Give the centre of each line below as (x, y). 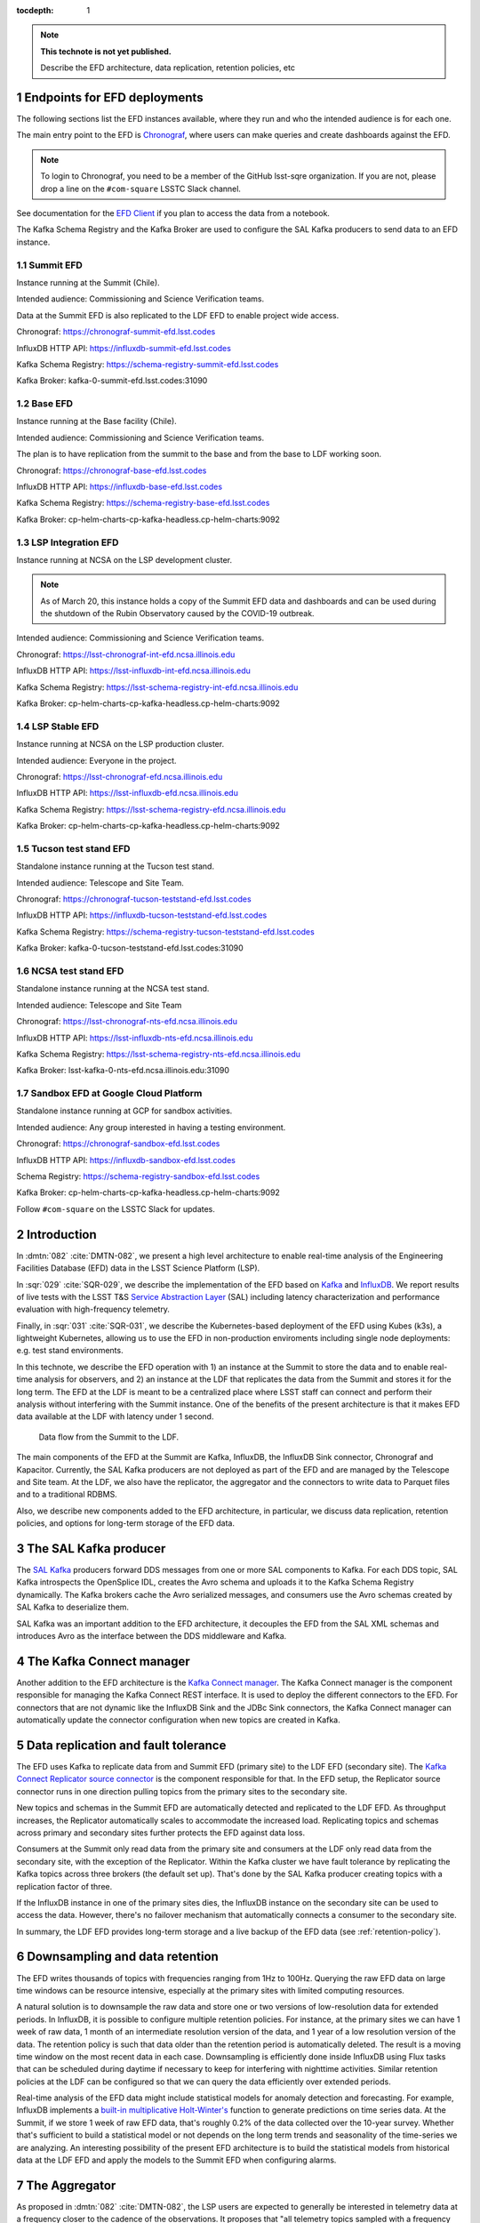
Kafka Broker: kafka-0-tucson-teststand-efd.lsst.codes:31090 (130, 948)
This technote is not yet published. (106, 51)
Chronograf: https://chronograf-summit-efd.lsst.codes (116, 332)
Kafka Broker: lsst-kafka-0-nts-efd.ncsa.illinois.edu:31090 (123, 1071)
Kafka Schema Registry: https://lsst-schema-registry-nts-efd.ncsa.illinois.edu (159, 1054)
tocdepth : (35, 10)
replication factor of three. (64, 1886)
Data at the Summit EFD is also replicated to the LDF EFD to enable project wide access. (178, 315)
